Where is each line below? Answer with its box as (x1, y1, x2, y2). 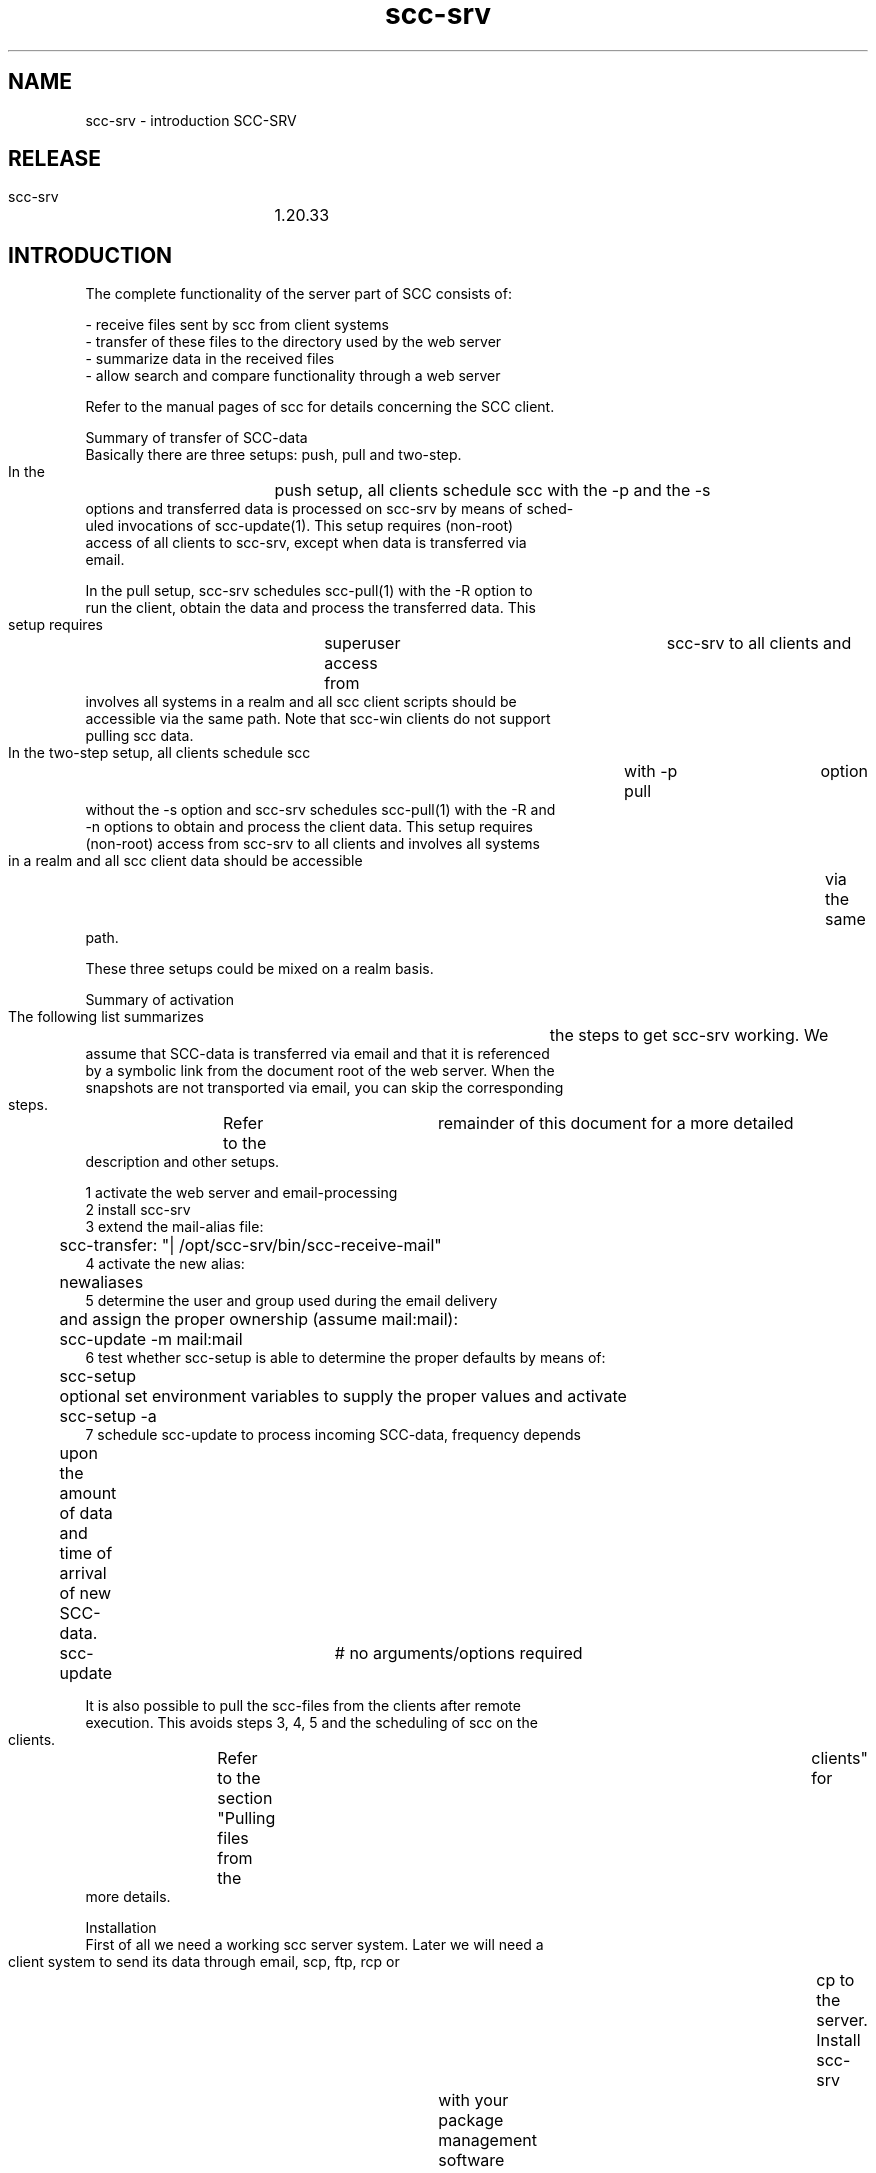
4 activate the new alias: (85, 1255, 245, 1273)
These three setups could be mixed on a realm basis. (85, 960, 434, 978)
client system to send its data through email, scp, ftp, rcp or (8, 1953, 400, 1971)
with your (438, 2090, 509, 2111)
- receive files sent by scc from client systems (85, 316, 389, 334)
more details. (85, 1888, 171, 1906)
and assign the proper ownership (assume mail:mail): (59, 1309, 459, 1330)
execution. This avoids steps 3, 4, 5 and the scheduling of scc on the (85, 1714, 538, 1732)
